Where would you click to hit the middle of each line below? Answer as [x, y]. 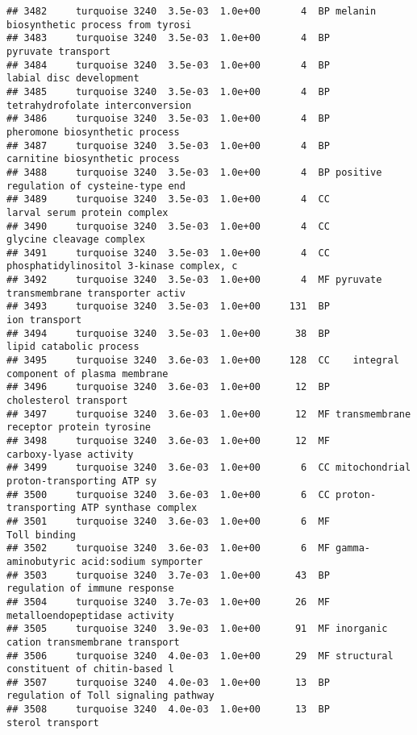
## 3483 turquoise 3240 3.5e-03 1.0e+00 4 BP [168, 38]
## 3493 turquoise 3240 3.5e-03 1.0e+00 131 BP [168, 307]
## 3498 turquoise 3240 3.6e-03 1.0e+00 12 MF [168, 441]
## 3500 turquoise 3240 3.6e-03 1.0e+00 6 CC [168, 494]
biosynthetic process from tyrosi [99, 25]
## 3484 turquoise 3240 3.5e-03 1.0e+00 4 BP [168, 65]
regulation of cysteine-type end [96, 186]
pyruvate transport [58, 51]
